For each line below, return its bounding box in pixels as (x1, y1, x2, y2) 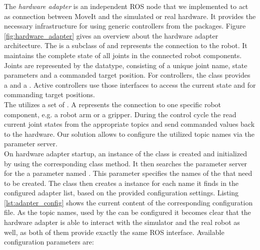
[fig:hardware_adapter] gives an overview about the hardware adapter (4, 30, 218, 41)
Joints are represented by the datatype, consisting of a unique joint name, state (4, 60, 247, 70)
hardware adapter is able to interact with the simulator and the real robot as (4, 217, 240, 227)
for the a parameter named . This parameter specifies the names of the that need (4, 168, 252, 178)
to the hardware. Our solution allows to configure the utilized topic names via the (4, 128, 254, 139)
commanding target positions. (4, 89, 95, 100)
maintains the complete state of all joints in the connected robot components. (4, 50, 242, 60)
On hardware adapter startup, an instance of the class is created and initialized (4, 148, 247, 158)
